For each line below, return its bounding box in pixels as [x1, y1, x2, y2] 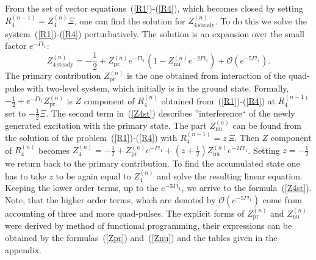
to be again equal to [56, 169, 131, 182]
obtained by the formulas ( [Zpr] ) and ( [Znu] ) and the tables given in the [5, 231, 278, 244]
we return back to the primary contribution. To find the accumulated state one [5, 157, 300, 170]
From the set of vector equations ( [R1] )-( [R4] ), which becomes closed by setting [5, 2, 303, 14]
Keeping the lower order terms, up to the [5, 181, 159, 194]
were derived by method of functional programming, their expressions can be [5, 219, 292, 232]
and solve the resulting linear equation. [157, 169, 303, 182]
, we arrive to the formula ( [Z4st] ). [181, 181, 312, 194]
